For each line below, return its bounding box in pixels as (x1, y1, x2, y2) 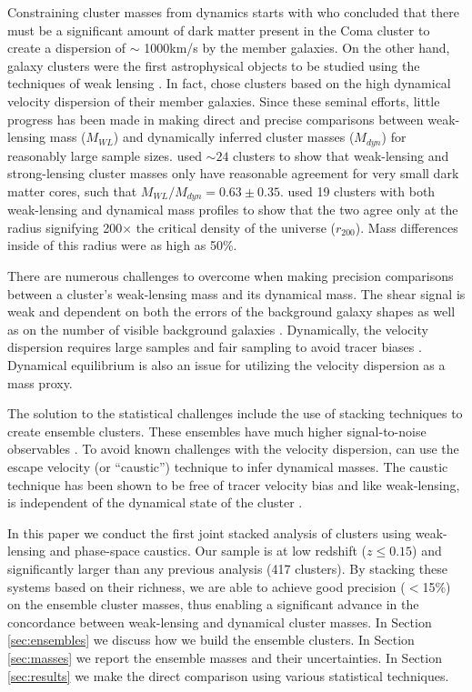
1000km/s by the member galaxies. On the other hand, (144, 38, 450, 57)
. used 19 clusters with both (279, 181, 436, 200)
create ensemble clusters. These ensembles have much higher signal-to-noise (7, 421, 427, 440)
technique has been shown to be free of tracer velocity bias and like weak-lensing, (7, 475, 460, 494)
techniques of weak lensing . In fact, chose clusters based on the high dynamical (7, 74, 451, 93)
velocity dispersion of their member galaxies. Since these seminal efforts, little (7, 91, 440, 110)
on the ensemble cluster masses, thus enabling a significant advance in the (7, 595, 419, 614)
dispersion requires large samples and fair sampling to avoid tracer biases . (7, 337, 422, 356)
